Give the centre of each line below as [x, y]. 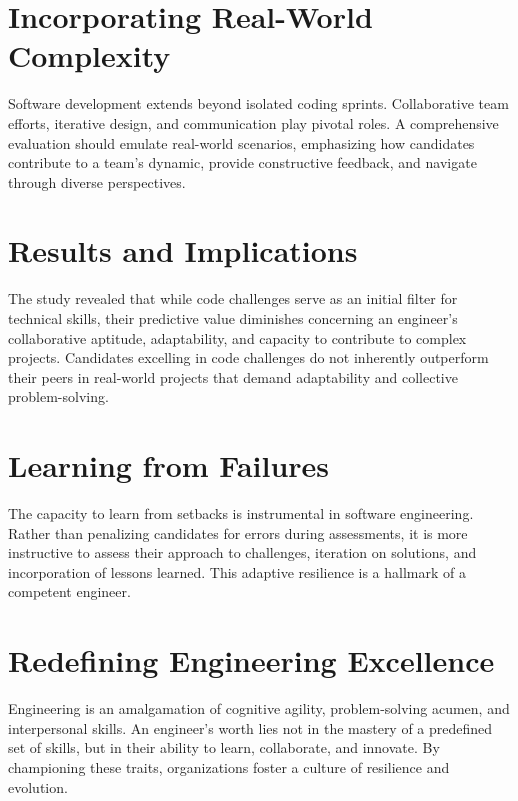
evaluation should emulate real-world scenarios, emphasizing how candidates [241, 142]
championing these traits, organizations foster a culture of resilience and [229, 766]
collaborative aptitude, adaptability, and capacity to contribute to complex [237, 337]
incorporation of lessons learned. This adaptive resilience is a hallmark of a [237, 571]
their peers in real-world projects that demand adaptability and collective [233, 376]
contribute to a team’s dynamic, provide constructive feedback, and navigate [242, 162]
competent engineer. [69, 591]
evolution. [38, 786]
